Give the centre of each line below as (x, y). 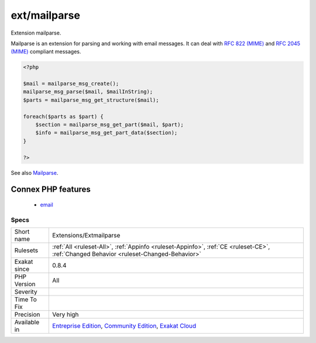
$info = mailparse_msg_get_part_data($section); (107, 133)
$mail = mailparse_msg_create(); (71, 84)
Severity (26, 292)
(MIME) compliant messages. (46, 52)
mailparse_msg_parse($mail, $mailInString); (88, 92)
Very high (66, 315)
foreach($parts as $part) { (63, 116)
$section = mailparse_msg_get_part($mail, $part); (109, 125)
